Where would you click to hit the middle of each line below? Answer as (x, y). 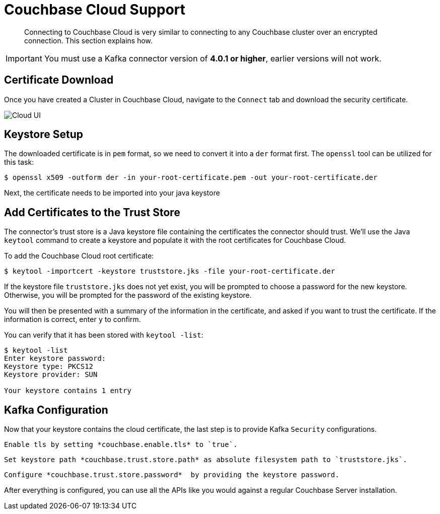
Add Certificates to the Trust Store (92, 212)
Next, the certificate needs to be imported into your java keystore (112, 193)
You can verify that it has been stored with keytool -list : (104, 335)
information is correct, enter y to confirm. (72, 319)
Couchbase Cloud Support (95, 10)
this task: (19, 162)
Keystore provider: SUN (51, 375)
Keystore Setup (44, 135)
